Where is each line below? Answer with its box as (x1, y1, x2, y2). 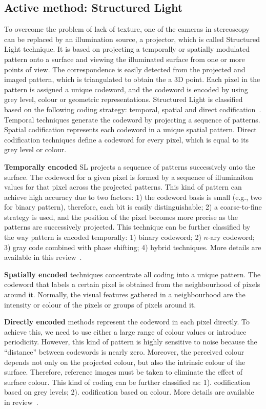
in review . (4, 396, 38, 407)
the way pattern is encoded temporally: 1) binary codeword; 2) (4, 232, 201, 242)
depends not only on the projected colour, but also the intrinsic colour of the (4, 356, 245, 367)
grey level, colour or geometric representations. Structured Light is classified (4, 94, 243, 105)
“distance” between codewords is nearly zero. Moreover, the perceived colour (4, 346, 244, 357)
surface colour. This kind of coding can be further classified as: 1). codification (4, 376, 251, 387)
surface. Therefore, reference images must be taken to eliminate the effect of (4, 366, 243, 377)
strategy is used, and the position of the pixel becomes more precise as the (4, 211, 238, 222)
